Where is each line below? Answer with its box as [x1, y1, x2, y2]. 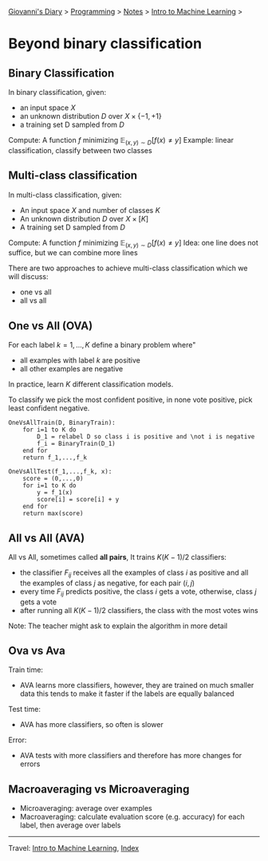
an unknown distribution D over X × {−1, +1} [19, 112, 162, 120]
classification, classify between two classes [8, 145, 153, 155]
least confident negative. [8, 403, 90, 413]
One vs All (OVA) [8, 319, 93, 332]
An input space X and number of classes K [19, 205, 161, 214]
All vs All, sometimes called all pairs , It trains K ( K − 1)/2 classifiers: [8, 552, 227, 562]
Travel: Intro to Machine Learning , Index [8, 843, 140, 853]
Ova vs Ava [8, 644, 65, 658]
